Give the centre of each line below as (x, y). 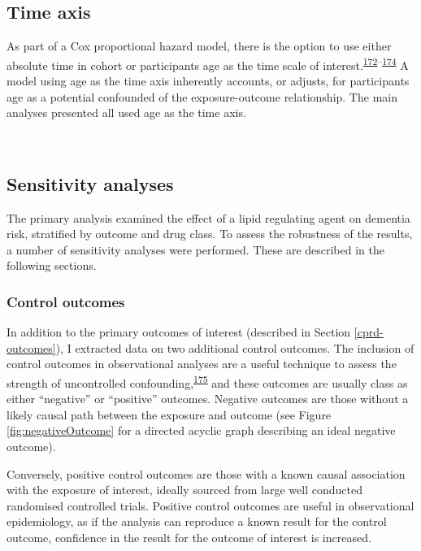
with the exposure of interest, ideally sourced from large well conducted (184, 490)
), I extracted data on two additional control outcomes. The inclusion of (235, 347)
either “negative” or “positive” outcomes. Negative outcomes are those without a (208, 399)
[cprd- (369, 332)
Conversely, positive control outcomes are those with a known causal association (206, 473)
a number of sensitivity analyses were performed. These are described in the (195, 249)
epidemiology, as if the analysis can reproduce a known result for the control (197, 521)
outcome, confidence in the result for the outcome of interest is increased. (189, 537)
